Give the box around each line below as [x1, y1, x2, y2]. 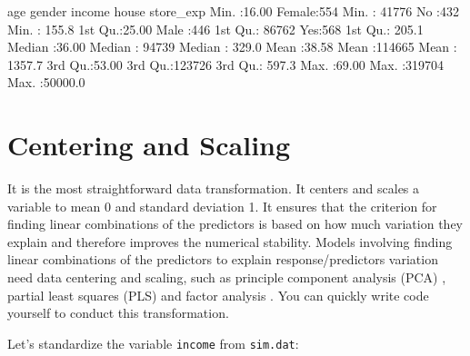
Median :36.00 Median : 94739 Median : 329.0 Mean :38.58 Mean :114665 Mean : [7, 37, 457, 56]
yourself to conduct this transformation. [7, 303, 229, 322]
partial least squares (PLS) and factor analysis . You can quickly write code [7, 285, 429, 304]
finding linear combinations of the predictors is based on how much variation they [7, 214, 463, 233]
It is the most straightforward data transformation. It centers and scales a [7, 179, 420, 198]
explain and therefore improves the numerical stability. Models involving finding [7, 232, 453, 251]
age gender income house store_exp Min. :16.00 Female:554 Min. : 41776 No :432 [7, 2, 460, 20]
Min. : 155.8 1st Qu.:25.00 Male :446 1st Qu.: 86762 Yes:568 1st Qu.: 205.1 [7, 19, 424, 38]
